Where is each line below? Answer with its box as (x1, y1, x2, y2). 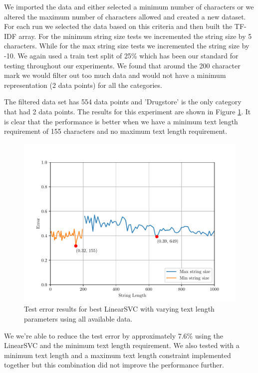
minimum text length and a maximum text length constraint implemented (4, 350, 231, 360)
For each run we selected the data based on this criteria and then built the (4, 21, 233, 31)
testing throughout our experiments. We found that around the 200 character (4, 60, 241, 70)
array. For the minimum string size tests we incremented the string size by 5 (18, 30, 252, 41)
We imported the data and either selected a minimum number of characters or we (4, 1, 254, 11)
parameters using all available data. (24, 313, 133, 324)
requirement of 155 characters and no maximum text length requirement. (4, 126, 228, 136)
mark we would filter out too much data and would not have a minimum (4, 70, 226, 80)
